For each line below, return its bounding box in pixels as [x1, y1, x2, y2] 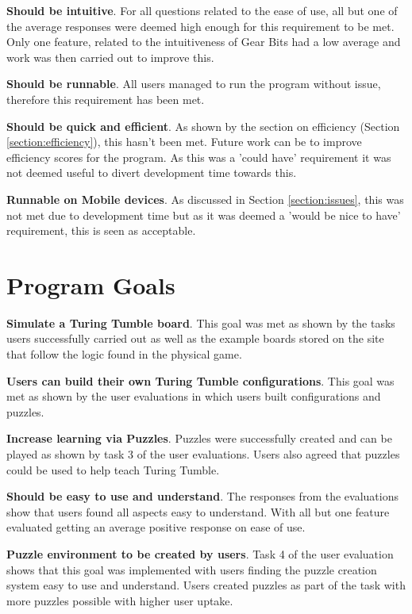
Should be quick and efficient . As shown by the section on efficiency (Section [6, 117, 400, 134]
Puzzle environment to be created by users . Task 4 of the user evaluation [6, 545, 394, 562]
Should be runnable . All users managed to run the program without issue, [6, 75, 381, 92]
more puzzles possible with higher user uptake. [6, 592, 233, 608]
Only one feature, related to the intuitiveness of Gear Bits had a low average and [6, 33, 401, 50]
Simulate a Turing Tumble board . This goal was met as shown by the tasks [6, 314, 395, 331]
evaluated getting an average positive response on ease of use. [6, 519, 306, 535]
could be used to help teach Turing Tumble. [6, 461, 220, 478]
